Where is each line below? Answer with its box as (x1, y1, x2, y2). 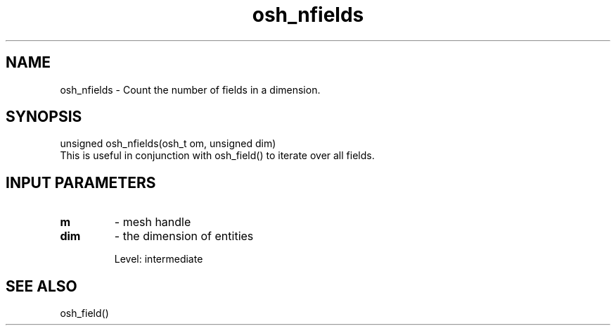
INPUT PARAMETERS (6, 173, 156, 192)
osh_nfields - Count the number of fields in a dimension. (60, 83, 321, 96)
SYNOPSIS (6, 108, 82, 126)
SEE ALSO (6, 277, 77, 295)
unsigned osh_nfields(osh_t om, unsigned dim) (60, 137, 276, 150)
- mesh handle (114, 215, 191, 230)
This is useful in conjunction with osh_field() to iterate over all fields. (60, 149, 375, 162)
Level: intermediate (114, 253, 203, 266)
